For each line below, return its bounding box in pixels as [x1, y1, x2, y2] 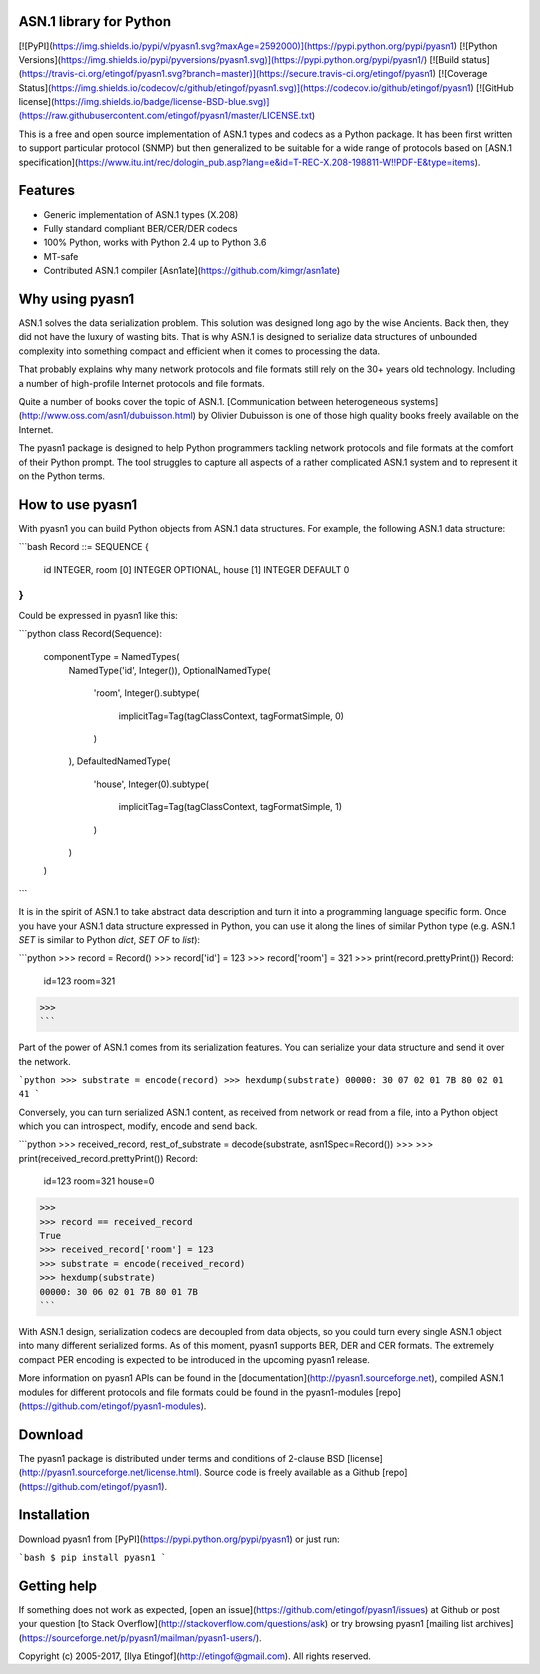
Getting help [18, 1577, 97, 1594]
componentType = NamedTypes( [43, 650, 180, 662]
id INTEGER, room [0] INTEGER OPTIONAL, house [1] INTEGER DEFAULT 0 [43, 563, 350, 575]
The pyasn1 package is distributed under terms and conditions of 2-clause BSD [18, 1452, 345, 1464]
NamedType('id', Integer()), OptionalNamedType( [68, 664, 271, 676]
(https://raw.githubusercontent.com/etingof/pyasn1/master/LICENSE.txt [18, 110, 312, 122]
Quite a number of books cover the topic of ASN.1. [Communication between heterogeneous [18, 395, 399, 407]
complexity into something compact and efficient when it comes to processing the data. [18, 345, 380, 357]
